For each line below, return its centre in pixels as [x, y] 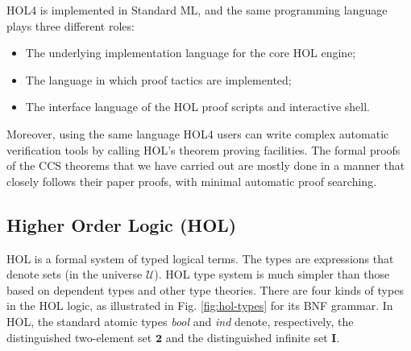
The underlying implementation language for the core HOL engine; [191, 53]
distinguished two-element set [79, 337]
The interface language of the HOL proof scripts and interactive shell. [197, 107]
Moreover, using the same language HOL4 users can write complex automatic [198, 133]
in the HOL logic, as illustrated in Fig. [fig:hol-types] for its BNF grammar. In [200, 306]
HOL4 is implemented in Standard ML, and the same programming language [197, 10]
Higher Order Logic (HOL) [122, 224]
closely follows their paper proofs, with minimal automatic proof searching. [192, 181]
